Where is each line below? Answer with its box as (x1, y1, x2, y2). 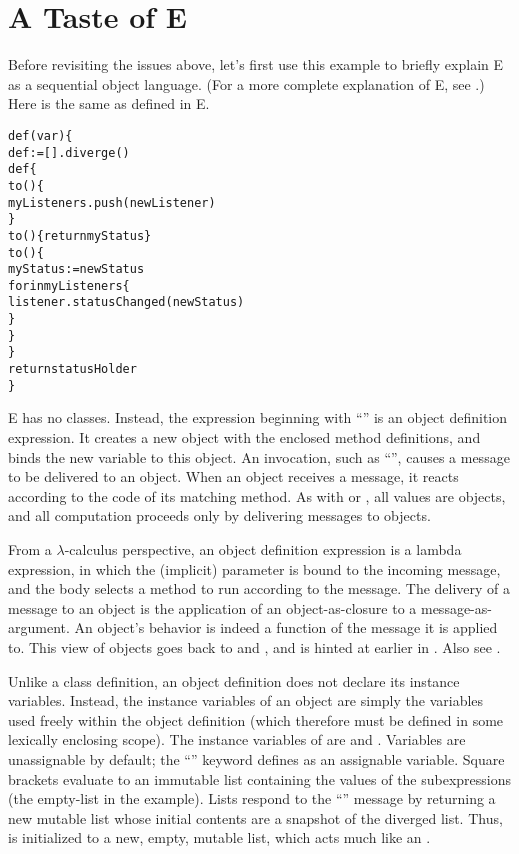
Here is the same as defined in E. (8, 93, 210, 114)
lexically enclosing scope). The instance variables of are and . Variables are (8, 729, 466, 750)
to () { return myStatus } (8, 228, 152, 243)
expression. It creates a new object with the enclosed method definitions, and (8, 427, 481, 447)
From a (8, 538, 52, 559)
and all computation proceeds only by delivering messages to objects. (8, 505, 431, 526)
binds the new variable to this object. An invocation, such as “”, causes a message (8, 446, 510, 467)
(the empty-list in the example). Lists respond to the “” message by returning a (8, 788, 496, 809)
